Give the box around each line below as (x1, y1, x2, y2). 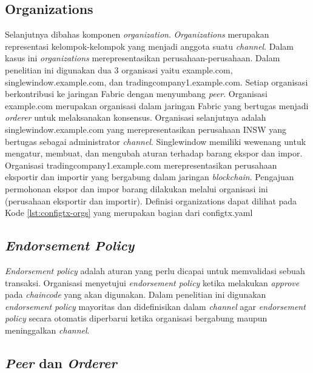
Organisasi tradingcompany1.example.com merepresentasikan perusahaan (5, 158, 277, 171)
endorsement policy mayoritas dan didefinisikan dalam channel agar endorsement (5, 300, 306, 312)
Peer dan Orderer (5, 353, 117, 372)
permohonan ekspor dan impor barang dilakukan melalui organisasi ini (5, 182, 268, 195)
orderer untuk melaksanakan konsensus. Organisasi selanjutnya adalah (5, 111, 266, 124)
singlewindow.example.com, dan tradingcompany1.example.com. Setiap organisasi (5, 75, 308, 88)
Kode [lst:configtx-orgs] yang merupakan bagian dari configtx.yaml (5, 206, 253, 219)
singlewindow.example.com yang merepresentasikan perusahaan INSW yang (5, 123, 286, 135)
